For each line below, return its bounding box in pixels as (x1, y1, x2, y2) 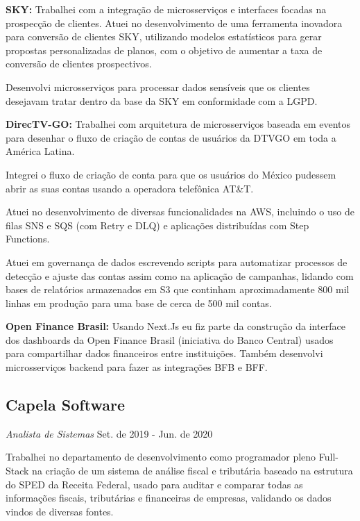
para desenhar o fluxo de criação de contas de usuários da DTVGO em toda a (6, 130, 336, 144)
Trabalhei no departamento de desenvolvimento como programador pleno (6, 449, 316, 464)
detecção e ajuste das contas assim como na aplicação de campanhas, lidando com (6, 268, 354, 283)
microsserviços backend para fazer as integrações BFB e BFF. (6, 360, 268, 374)
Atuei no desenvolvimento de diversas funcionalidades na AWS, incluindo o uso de (6, 204, 354, 219)
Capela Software (6, 394, 125, 415)
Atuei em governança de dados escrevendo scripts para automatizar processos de (6, 254, 348, 269)
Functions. (6, 231, 50, 246)
